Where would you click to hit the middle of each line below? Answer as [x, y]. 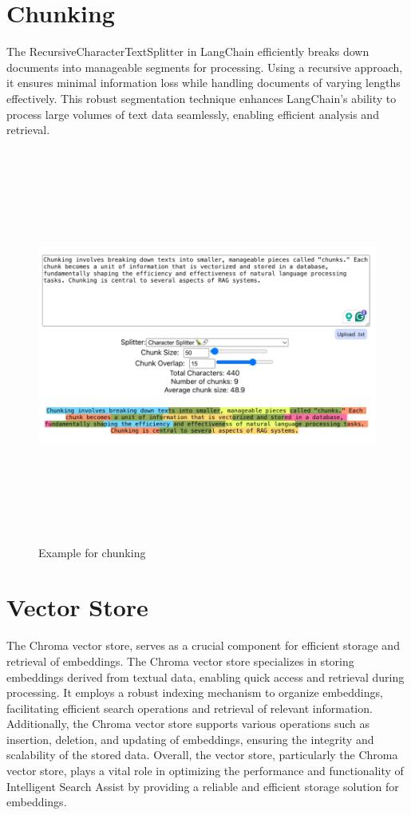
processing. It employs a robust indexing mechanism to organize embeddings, [195, 692]
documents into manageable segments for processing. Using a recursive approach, [205, 67]
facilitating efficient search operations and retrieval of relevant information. [190, 708]
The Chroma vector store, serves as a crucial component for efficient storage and [203, 645]
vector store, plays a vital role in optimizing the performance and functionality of [205, 771]
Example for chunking [92, 552]
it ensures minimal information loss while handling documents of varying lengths [204, 83]
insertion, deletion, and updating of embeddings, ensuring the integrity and [190, 739]
